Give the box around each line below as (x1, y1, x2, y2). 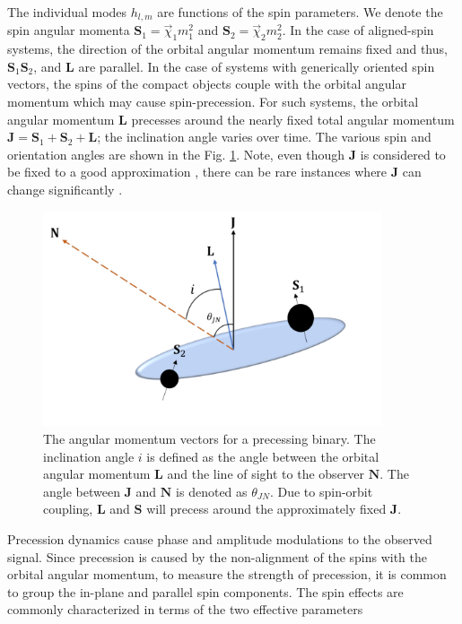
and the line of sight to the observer (167, 464, 365, 483)
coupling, (43, 499, 93, 518)
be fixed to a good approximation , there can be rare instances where (7, 162, 388, 181)
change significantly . (7, 180, 123, 198)
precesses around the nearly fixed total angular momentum (131, 109, 455, 128)
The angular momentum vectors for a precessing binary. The (43, 429, 376, 448)
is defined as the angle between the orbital (146, 446, 379, 465)
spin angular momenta (7, 21, 130, 39)
